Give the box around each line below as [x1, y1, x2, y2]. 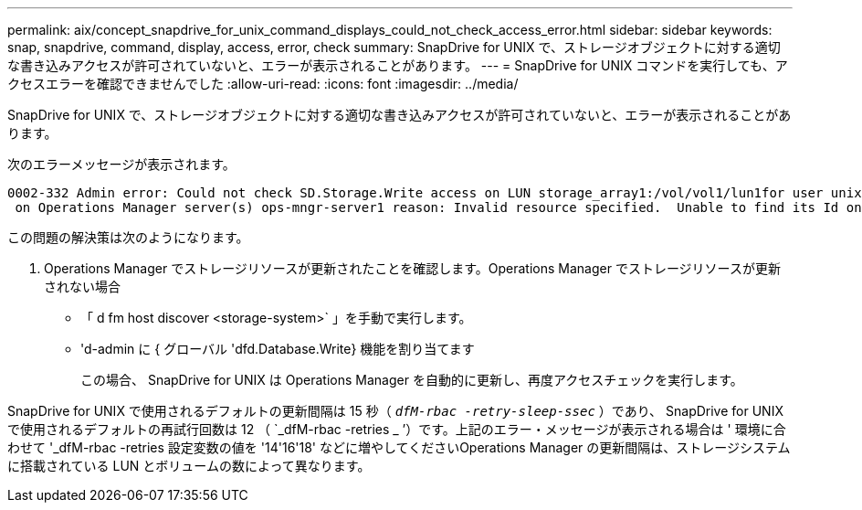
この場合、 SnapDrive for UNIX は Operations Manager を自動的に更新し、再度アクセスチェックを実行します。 [80, 372, 743, 388]
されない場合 [44, 279, 121, 294]
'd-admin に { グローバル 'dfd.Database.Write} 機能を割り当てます [80, 341, 475, 356]
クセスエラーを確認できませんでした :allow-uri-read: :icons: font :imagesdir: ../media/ [7, 76, 519, 91]
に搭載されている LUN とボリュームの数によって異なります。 [7, 458, 371, 473]
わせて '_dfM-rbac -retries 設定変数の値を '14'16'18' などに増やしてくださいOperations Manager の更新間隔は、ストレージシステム [7, 440, 791, 455]
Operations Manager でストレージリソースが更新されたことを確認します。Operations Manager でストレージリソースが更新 [44, 260, 781, 276]
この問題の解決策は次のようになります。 [7, 229, 249, 245]
